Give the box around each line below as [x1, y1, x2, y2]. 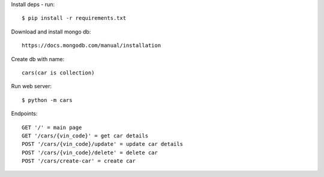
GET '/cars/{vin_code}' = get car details [22, 132, 149, 139]
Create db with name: [11, 55, 65, 62]
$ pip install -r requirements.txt [22, 15, 127, 22]
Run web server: [11, 83, 52, 90]
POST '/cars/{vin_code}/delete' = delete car [22, 149, 158, 156]
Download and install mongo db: [11, 28, 91, 35]
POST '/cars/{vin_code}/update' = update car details [22, 141, 183, 148]
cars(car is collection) [22, 69, 95, 76]
